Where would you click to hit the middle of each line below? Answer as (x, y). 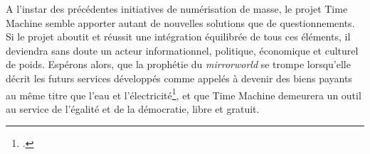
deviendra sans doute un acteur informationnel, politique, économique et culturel (182, 50)
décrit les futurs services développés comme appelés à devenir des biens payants (179, 78)
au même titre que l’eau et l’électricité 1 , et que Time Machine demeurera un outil (184, 94)
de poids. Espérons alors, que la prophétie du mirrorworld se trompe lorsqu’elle (178, 64)
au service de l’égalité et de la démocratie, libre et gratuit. (133, 108)
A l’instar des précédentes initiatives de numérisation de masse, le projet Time (177, 9)
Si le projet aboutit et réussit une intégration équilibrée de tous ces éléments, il (178, 37)
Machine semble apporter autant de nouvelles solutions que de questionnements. (180, 22)
